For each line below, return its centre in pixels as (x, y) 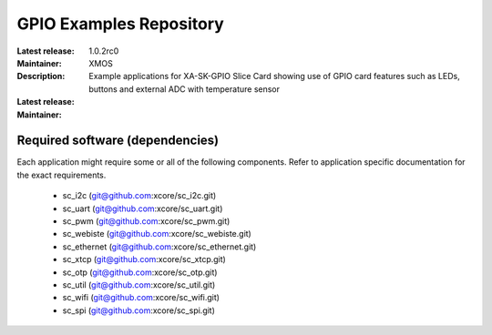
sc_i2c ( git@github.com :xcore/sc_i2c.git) (139, 196)
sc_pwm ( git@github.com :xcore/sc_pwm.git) (146, 221)
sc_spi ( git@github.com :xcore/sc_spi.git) (139, 310)
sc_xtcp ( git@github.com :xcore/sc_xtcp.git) (144, 259)
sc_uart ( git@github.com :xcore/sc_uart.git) (143, 208)
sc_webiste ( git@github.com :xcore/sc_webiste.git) (157, 234)
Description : (41, 76)
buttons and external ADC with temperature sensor (184, 89)
